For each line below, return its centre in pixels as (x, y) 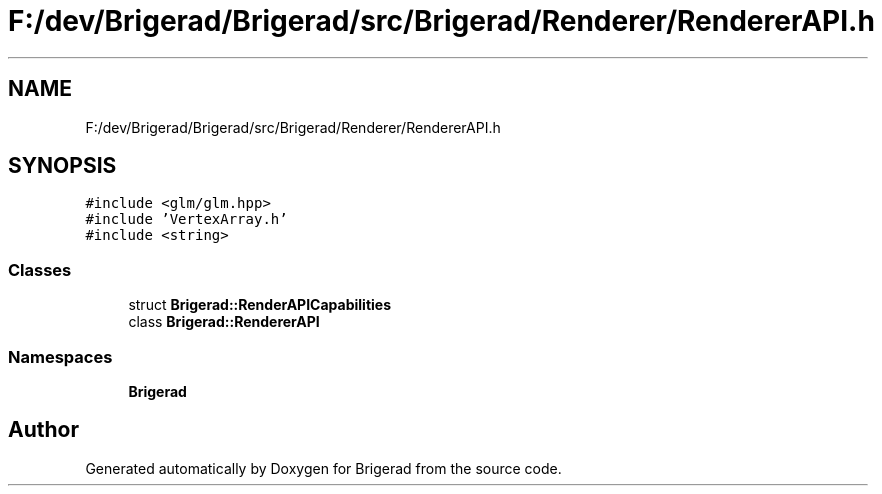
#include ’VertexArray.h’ (186, 219)
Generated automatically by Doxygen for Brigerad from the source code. (323, 468)
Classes (40, 269)
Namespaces (60, 356)
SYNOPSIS (62, 166)
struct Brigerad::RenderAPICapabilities (259, 305)
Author (43, 430)
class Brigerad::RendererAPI (224, 322)
